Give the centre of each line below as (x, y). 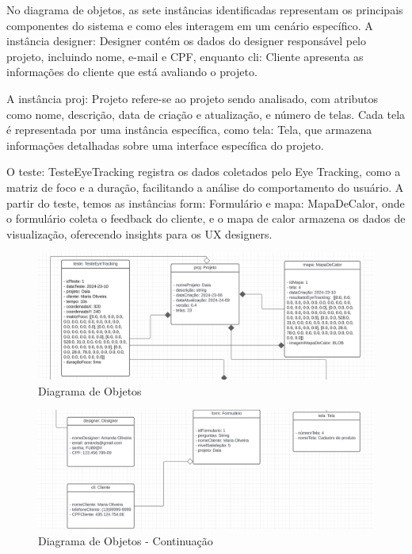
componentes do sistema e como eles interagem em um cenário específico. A (190, 25)
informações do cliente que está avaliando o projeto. (132, 72)
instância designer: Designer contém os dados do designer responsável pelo (186, 41)
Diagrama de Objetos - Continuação (126, 540)
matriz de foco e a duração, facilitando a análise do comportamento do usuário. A (205, 187)
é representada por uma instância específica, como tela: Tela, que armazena (189, 130)
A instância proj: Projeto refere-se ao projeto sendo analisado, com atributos (193, 98)
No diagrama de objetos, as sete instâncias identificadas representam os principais (205, 10)
